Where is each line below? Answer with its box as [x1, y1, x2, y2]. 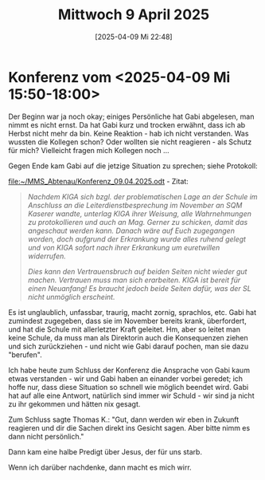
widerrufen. [27, 251, 66, 261]
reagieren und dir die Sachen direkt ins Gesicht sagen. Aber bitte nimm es [8, 423, 251, 432]
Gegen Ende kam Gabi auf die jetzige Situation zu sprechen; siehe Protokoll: [8, 161, 258, 171]
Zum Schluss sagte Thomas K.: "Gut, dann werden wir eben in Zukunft [8, 415, 240, 424]
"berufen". [8, 349, 42, 360]
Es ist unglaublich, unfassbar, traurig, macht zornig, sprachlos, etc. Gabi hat [8, 307, 257, 317]
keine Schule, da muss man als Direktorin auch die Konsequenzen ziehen [8, 332, 248, 342]
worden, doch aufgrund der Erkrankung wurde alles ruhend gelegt [27, 234, 247, 244]
